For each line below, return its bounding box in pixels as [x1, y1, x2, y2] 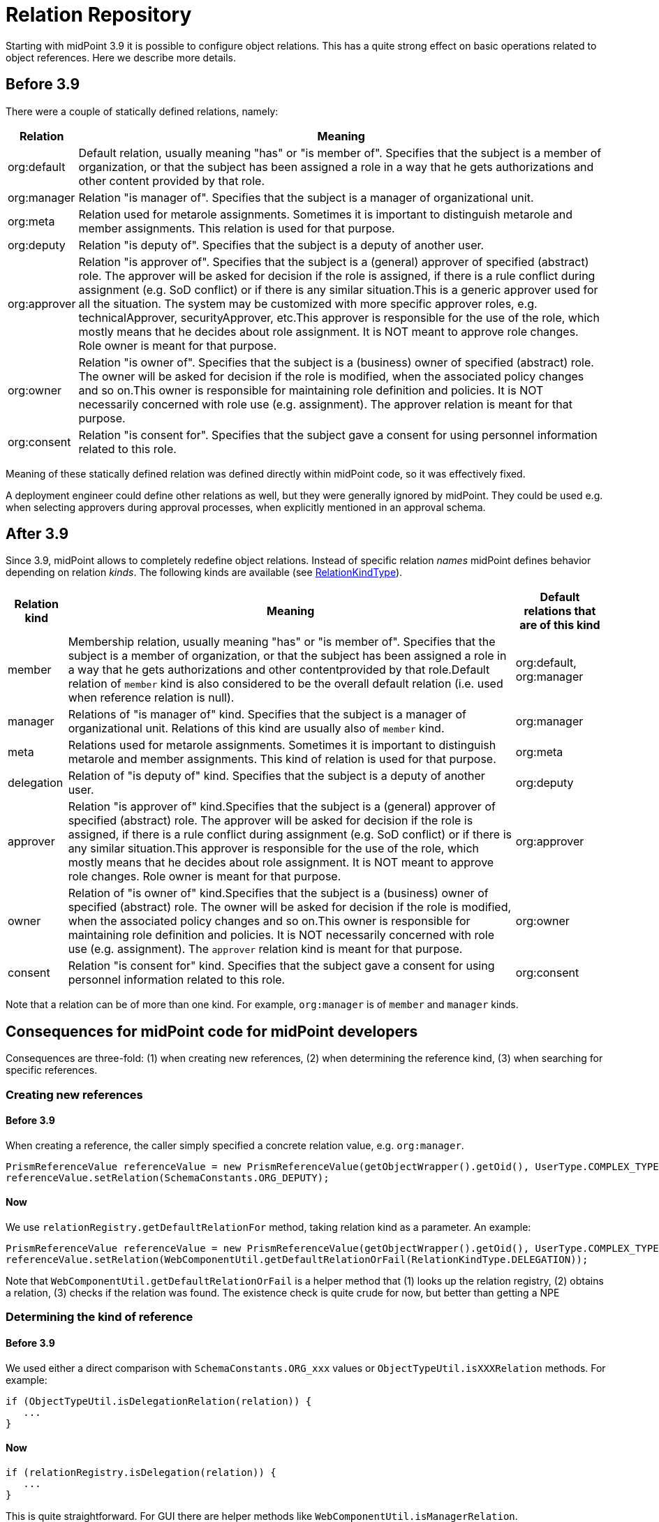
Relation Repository [6, 3, 192, 27]
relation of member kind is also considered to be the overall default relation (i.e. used [68, 677, 503, 691]
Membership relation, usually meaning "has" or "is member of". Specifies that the [68, 635, 496, 649]
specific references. [6, 1064, 98, 1077]
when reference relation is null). [68, 690, 235, 705]
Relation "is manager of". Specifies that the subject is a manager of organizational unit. [78, 190, 534, 205]
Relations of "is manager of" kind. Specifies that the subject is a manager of [68, 707, 466, 722]
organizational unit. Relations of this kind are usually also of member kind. [68, 721, 445, 736]
